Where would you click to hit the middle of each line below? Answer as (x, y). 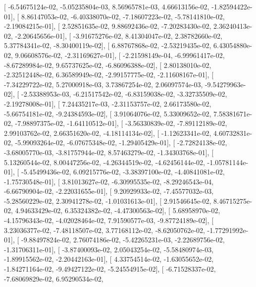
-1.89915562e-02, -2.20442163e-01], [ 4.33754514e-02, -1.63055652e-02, (109, 259)
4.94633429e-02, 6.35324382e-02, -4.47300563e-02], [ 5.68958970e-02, (118, 210)
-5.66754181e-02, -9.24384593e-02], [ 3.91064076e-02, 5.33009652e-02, (108, 113)
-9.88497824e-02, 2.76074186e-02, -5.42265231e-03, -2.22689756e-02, (123, 240)
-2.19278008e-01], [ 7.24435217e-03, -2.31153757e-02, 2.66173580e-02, (108, 103)
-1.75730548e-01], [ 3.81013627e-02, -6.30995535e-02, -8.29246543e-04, (109, 181)
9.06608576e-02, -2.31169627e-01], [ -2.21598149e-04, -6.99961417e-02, (120, 55)
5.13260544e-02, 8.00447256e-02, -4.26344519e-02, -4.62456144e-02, (104, 162)
